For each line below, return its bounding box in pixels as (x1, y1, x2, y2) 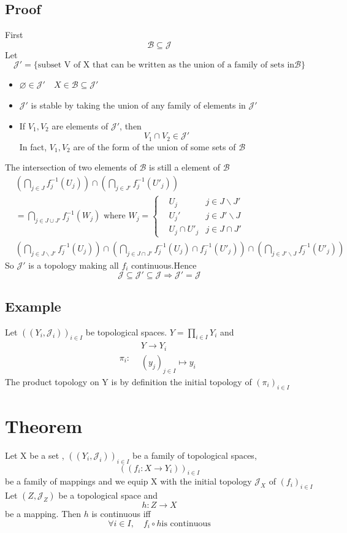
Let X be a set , (5, 448, 64, 461)
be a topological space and (58, 489, 158, 502)
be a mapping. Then (5, 507, 82, 520)
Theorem (5, 413, 83, 438)
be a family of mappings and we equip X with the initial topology (5, 475, 252, 488)
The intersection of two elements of (5, 161, 137, 174)
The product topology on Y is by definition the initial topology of (5, 375, 252, 388)
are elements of (51, 119, 109, 132)
